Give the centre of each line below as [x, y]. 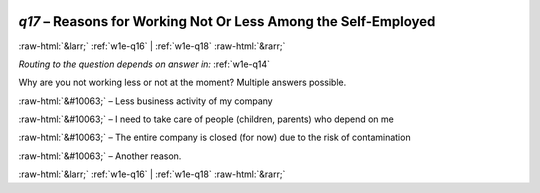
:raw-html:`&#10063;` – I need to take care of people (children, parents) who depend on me [206, 119]
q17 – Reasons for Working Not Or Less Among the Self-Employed [227, 21]
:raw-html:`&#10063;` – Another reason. [100, 156]
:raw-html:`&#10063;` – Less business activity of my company [146, 101]
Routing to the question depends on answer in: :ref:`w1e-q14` [144, 64]
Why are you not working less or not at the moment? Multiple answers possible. [182, 82]
